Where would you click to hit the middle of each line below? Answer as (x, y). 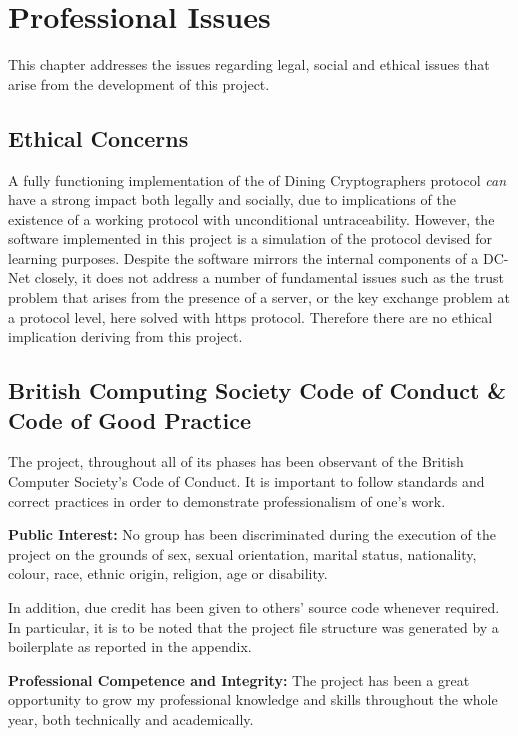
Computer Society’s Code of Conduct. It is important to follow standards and (246, 481)
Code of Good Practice (129, 419)
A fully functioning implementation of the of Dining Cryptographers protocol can (257, 179)
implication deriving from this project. (125, 336)
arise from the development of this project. (139, 83)
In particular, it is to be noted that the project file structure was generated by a (253, 626)
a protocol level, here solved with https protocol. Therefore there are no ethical (250, 316)
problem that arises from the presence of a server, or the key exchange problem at (259, 297)
